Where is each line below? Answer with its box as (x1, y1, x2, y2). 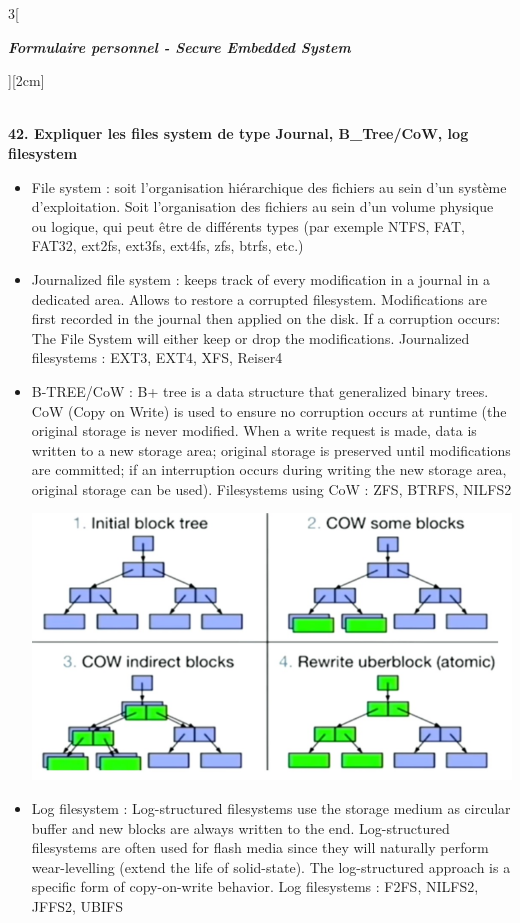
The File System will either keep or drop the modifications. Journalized (31, 327, 470, 348)
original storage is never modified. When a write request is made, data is (31, 420, 477, 441)
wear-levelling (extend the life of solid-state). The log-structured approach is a (31, 856, 511, 877)
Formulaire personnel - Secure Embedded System (8, 36, 351, 57)
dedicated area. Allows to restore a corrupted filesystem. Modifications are (31, 288, 488, 309)
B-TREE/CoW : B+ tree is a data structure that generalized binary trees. (31, 380, 489, 401)
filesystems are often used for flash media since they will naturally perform (31, 837, 489, 858)
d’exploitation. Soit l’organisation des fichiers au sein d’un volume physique (31, 196, 494, 217)
